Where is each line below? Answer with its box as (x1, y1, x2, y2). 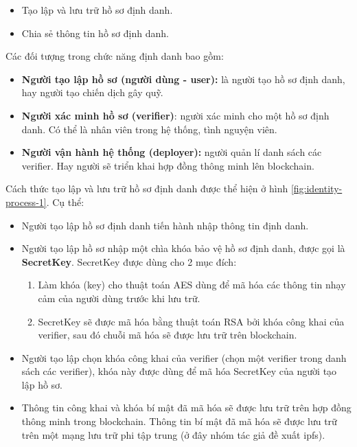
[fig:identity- (290, 181, 343, 196)
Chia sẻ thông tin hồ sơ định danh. (21, 25, 169, 40)
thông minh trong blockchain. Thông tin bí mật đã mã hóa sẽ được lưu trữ (21, 414, 337, 428)
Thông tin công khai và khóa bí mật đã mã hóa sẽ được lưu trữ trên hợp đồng (21, 400, 352, 415)
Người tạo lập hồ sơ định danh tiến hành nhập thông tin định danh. (21, 218, 309, 232)
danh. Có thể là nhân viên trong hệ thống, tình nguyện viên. (21, 122, 277, 136)
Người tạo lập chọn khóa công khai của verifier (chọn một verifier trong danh (21, 350, 347, 365)
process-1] (5, 194, 47, 209)
